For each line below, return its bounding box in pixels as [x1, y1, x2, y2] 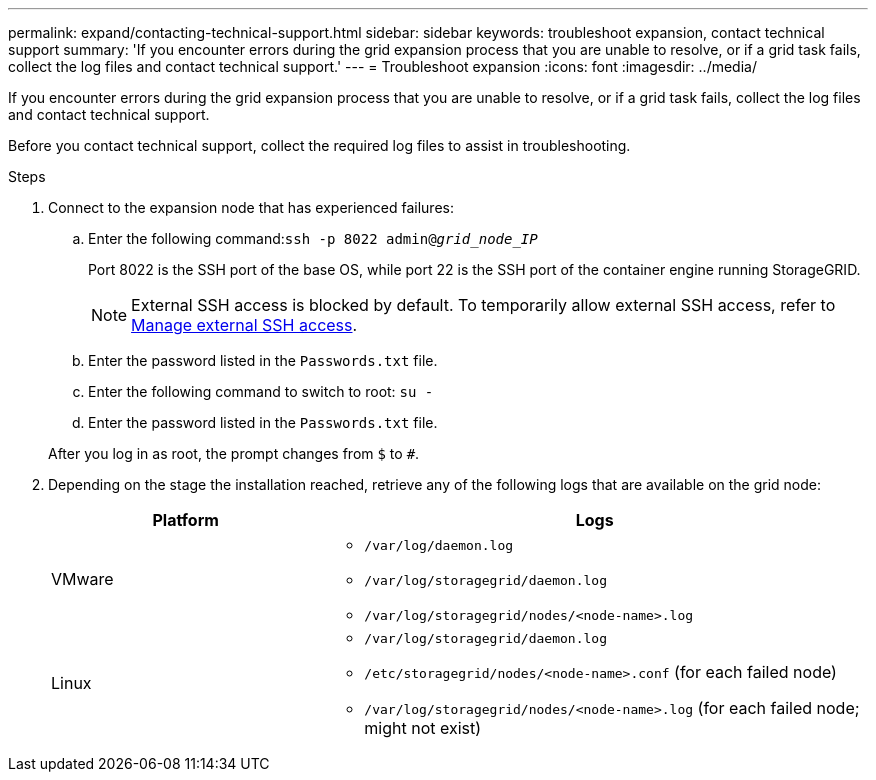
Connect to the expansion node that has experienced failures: [48, 199, 454, 216]
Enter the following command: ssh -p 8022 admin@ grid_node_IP [88, 230, 538, 247]
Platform [152, 510, 219, 530]
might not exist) [364, 718, 482, 738]
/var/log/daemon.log [364, 538, 514, 553]
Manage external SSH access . [131, 315, 358, 335]
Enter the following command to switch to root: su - [88, 383, 434, 400]
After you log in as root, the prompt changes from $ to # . [48, 445, 420, 462]
